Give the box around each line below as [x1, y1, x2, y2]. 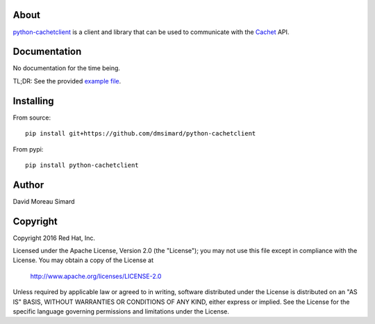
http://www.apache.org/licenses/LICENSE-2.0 [30, 272, 162, 280]
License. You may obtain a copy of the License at [12, 256, 154, 264]
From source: [12, 113, 51, 122]
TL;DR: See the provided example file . [12, 76, 122, 85]
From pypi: [12, 145, 44, 153]
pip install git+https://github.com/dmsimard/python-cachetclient [25, 129, 256, 138]
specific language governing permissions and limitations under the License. [12, 307, 229, 316]
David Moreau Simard [12, 197, 76, 205]
